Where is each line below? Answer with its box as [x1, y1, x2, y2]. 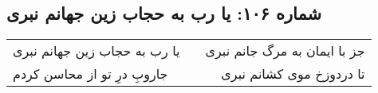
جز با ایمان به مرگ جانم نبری [205, 41, 365, 60]
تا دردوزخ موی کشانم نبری [221, 64, 365, 83]
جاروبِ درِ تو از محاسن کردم [13, 64, 168, 83]
